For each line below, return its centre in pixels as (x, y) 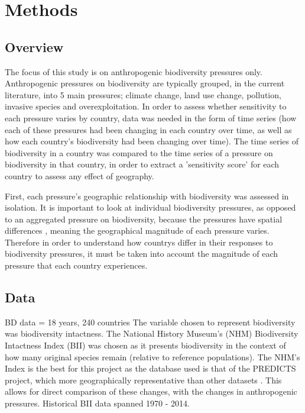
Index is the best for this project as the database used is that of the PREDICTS (150, 368)
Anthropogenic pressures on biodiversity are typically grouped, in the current (145, 83)
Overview (34, 46)
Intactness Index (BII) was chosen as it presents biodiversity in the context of (145, 345)
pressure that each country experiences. (76, 265)
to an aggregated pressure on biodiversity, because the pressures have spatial (144, 219)
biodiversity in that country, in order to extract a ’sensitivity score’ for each (142, 164)
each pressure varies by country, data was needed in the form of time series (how (151, 117)
